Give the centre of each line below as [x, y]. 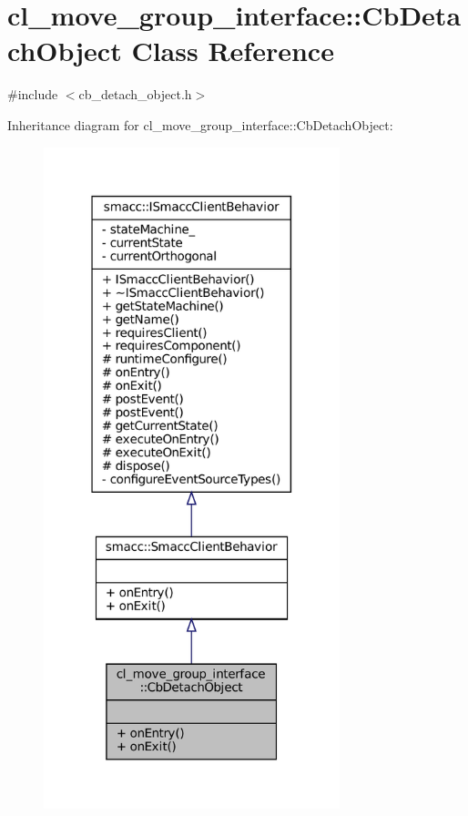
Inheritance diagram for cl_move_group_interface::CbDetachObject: [200, 124]
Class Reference [233, 51]
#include [33, 94]
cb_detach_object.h [135, 94]
